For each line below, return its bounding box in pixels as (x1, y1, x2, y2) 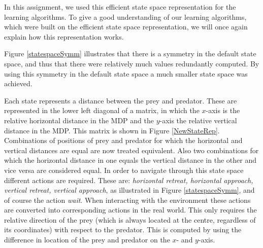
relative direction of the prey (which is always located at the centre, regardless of (4, 214, 256, 225)
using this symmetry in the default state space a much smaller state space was (4, 68, 248, 79)
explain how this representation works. (4, 31, 124, 42)
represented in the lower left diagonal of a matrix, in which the (4, 105, 200, 116)
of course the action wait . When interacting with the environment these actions (4, 194, 251, 205)
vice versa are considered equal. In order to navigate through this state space (4, 164, 244, 175)
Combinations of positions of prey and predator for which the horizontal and (4, 135, 243, 146)
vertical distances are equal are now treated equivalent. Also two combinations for (4, 145, 259, 155)
